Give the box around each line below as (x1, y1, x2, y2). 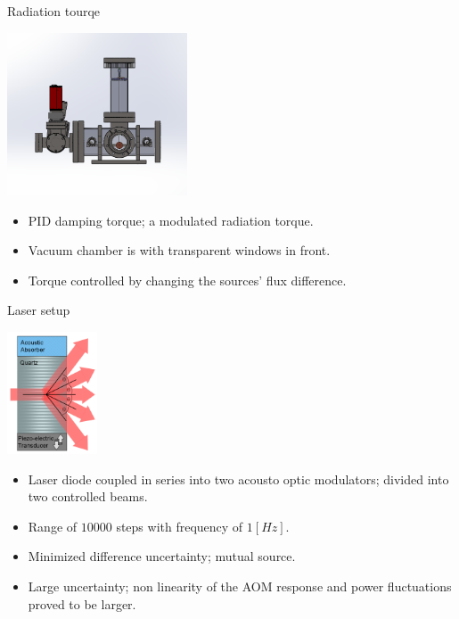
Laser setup (7, 301, 70, 319)
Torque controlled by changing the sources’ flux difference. (28, 270, 347, 289)
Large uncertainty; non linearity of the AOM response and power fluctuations (28, 576, 452, 595)
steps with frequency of (116, 516, 243, 535)
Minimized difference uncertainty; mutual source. (28, 547, 296, 565)
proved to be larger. (28, 594, 136, 613)
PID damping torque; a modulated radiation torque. (28, 210, 314, 229)
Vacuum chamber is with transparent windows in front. (28, 241, 331, 260)
